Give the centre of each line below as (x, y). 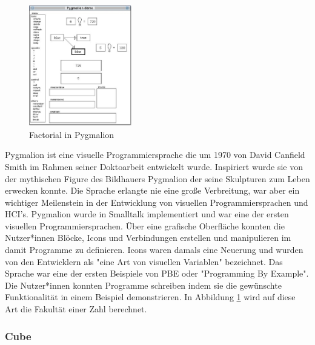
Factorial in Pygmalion (72, 134)
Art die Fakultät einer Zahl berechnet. (76, 309)
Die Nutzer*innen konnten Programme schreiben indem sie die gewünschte (143, 285)
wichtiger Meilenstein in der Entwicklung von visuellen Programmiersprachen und (157, 202)
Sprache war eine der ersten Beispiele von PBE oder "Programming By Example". (157, 273)
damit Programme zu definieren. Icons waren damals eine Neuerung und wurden (154, 250)
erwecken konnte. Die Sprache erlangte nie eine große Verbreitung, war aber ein (152, 190)
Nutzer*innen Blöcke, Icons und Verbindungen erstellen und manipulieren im (148, 238)
